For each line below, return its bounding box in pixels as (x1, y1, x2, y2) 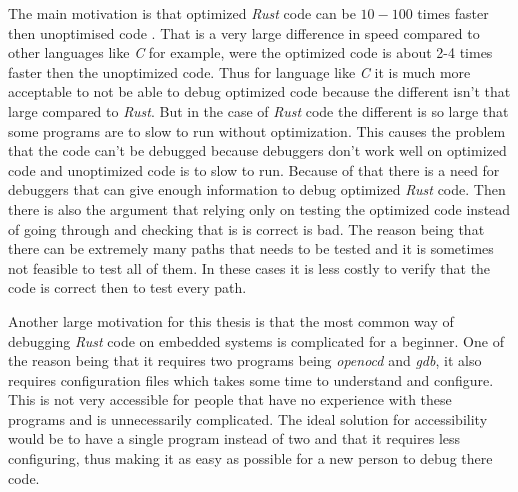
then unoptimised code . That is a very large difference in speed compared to (8, 22, 480, 43)
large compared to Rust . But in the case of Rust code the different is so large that (8, 100, 509, 121)
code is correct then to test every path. (8, 277, 247, 298)
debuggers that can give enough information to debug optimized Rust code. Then (8, 179, 506, 200)
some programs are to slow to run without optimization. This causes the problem (8, 120, 506, 141)
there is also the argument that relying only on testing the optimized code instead (8, 198, 511, 219)
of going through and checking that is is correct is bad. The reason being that (8, 218, 485, 239)
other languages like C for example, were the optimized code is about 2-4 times (8, 42, 493, 63)
